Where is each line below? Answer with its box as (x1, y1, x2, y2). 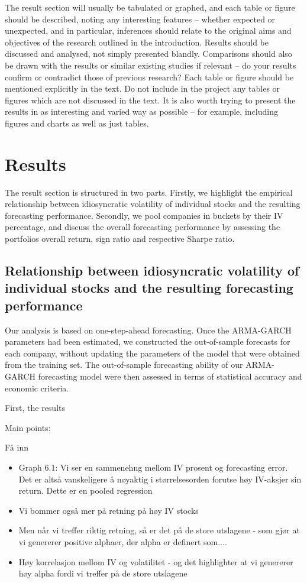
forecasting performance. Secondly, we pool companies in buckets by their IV (5, 209, 283, 221)
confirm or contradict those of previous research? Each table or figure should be (5, 70, 294, 83)
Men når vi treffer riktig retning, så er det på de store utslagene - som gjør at (18, 524, 300, 536)
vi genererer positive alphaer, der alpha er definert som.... (18, 535, 227, 548)
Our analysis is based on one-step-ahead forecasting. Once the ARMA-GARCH (5, 323, 292, 336)
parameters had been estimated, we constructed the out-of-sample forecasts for (5, 335, 290, 348)
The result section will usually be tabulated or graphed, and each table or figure (5, 1, 295, 13)
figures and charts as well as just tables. (5, 116, 149, 129)
